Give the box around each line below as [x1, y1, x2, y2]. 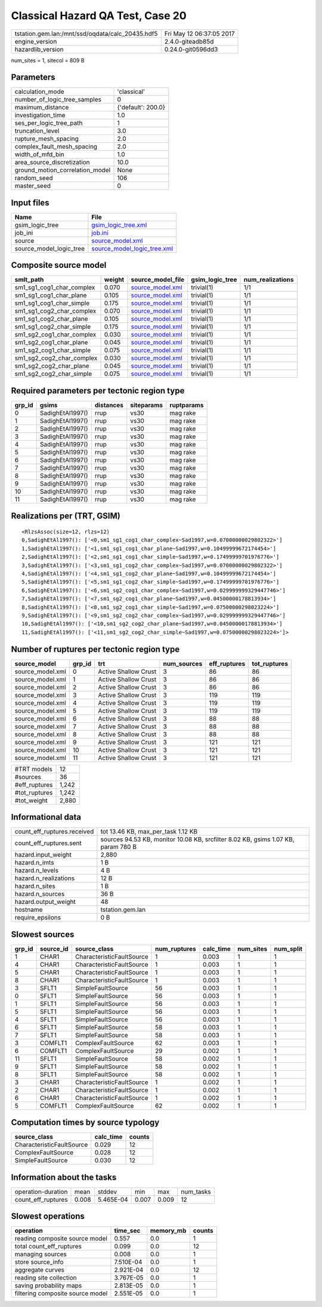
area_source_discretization [14, 158, 90, 167]
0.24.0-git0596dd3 [164, 45, 218, 53]
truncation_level [14, 127, 60, 135]
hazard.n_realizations [14, 874, 75, 882]
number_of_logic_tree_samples [14, 96, 101, 104]
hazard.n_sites [14, 882, 56, 890]
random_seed [14, 174, 53, 182]
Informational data [11, 812, 82, 822]
